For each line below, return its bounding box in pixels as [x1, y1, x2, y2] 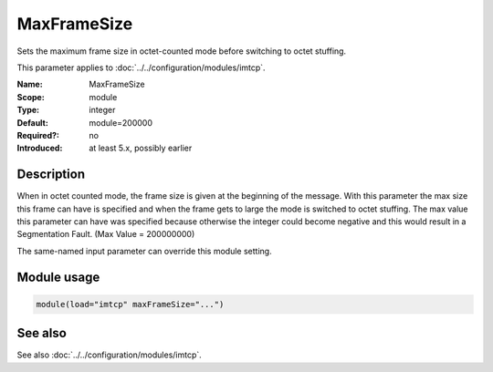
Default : [16, 117, 49, 128]
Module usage [16, 269, 100, 284]
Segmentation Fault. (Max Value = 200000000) [16, 229, 195, 240]
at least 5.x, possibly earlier [89, 142, 193, 154]
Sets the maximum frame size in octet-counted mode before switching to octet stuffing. [16, 46, 347, 57]
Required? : [16, 129, 59, 140]
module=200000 [89, 117, 153, 128]
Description [16, 167, 86, 182]
